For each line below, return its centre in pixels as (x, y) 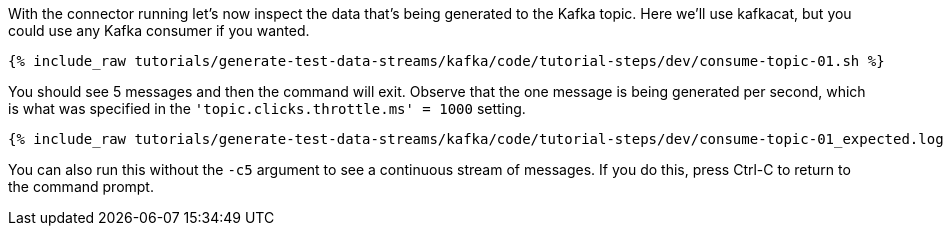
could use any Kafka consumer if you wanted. (159, 30)
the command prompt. (81, 186)
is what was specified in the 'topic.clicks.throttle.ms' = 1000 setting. (267, 108)
